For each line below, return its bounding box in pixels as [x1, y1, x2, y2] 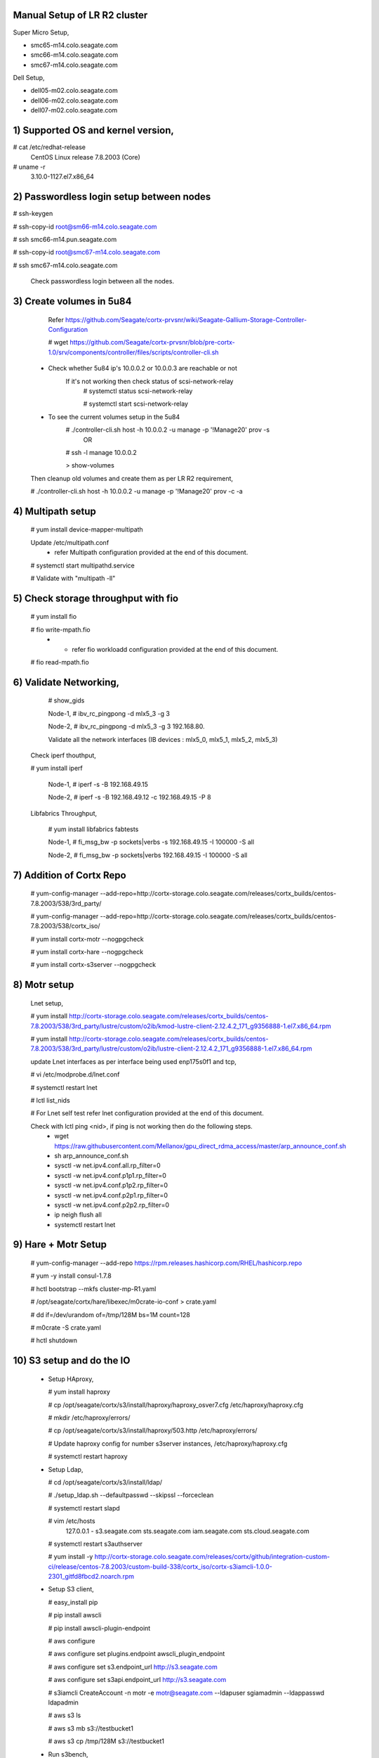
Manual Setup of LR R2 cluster [13, 9, 148, 21]
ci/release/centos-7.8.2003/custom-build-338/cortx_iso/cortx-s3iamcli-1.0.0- [48, 1562, 273, 1571]
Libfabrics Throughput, [30, 809, 98, 817]
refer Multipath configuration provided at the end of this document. [54, 548, 248, 557]
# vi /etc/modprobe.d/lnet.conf [30, 1070, 120, 1079]
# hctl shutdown [30, 1336, 77, 1345]
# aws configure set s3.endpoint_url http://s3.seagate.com [48, 1662, 218, 1671]
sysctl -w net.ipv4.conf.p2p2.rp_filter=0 [54, 1200, 170, 1209]
